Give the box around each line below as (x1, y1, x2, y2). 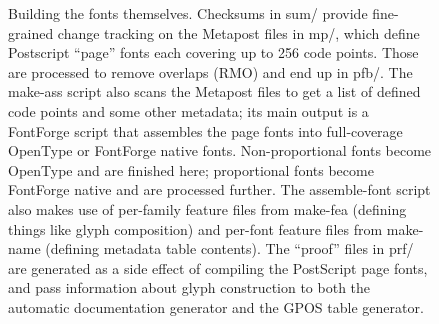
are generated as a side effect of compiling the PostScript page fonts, (8, 257, 428, 278)
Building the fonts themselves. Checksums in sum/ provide (8, 3, 368, 23)
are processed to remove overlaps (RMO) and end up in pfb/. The (8, 61, 413, 82)
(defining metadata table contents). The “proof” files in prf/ (45, 238, 414, 259)
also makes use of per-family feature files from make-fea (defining (8, 198, 407, 219)
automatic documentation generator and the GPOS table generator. (8, 296, 424, 317)
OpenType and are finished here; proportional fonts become (8, 159, 374, 180)
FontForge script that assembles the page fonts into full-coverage (8, 120, 403, 141)
